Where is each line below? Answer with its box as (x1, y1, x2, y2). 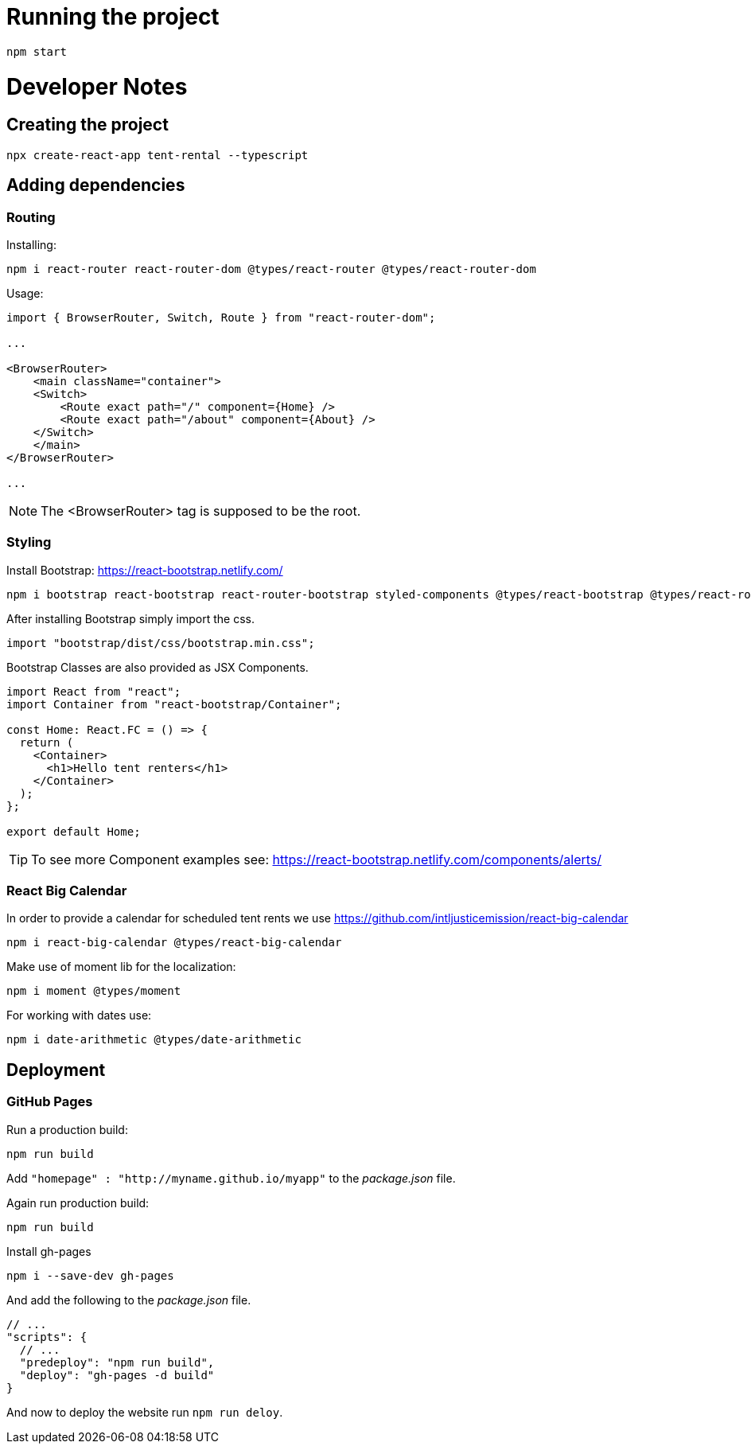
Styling (6, 534, 52, 551)
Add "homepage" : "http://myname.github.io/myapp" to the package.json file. (6, 1171, 456, 1185)
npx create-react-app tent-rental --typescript (6, 148, 309, 162)
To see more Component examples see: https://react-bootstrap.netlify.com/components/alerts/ (31, 851, 602, 867)
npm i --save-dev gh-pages (6, 1269, 174, 1282)
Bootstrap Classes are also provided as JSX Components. (6, 660, 309, 674)
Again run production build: (6, 1195, 150, 1210)
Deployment (6, 1059, 106, 1080)
